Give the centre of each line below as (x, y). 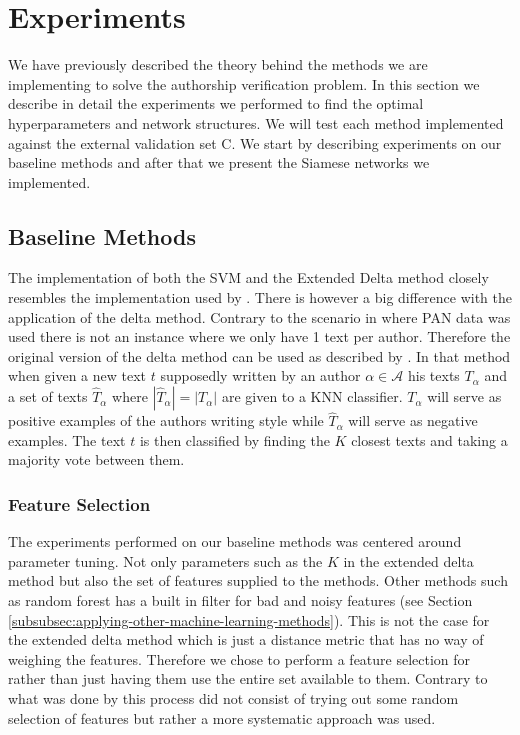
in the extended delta (408, 560)
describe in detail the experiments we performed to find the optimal (216, 103)
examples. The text (67, 439)
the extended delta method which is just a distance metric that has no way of (246, 639)
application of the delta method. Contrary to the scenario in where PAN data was (259, 316)
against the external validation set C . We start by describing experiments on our (255, 142)
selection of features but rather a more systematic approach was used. (222, 717)
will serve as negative (413, 420)
